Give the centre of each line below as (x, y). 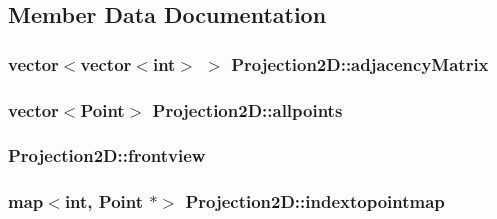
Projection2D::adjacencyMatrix (360, 63)
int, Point (104, 201)
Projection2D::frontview (107, 155)
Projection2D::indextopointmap (315, 201)
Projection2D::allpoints (247, 109)
